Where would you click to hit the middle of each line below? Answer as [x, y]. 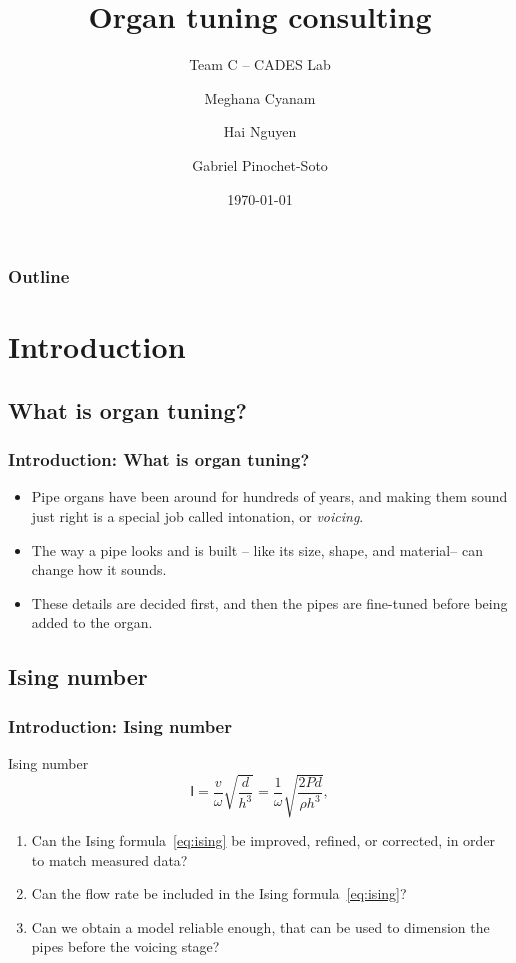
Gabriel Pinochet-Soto [260, 164]
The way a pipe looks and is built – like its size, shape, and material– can [257, 549]
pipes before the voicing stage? [125, 946]
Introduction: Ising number [120, 725]
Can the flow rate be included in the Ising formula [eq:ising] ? [219, 893]
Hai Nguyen [260, 131]
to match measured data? [109, 859]
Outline [39, 276]
